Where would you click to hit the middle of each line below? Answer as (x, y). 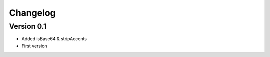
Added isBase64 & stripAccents (54, 39)
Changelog (32, 13)
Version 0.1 (28, 26)
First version (34, 46)
